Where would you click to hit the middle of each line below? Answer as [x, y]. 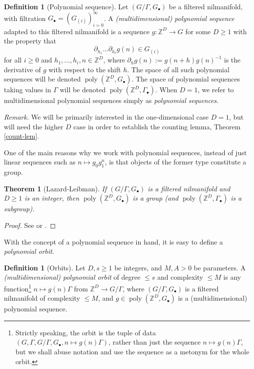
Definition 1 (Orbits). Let [45, 267]
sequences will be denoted [42, 79]
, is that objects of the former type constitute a [176, 162]
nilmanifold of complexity [42, 298]
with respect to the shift [85, 69]
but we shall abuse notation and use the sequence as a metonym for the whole [132, 351]
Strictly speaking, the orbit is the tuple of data [86, 332]
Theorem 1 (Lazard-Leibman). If [55, 188]
